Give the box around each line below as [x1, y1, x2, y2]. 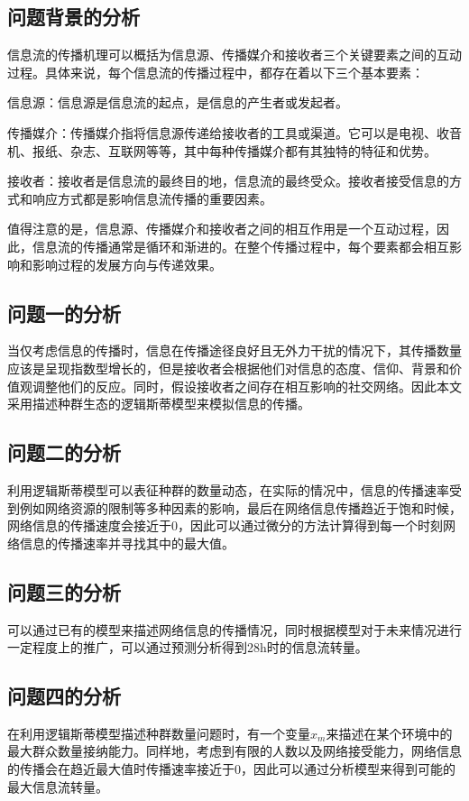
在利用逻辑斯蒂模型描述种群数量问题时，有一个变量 [7, 723, 310, 742]
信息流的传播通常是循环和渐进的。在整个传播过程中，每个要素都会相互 [32, 236, 449, 255]
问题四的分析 [7, 682, 121, 710]
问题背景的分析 [7, 3, 140, 31]
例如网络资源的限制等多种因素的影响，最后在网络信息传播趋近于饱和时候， [19, 498, 462, 517]
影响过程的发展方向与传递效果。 [32, 254, 222, 273]
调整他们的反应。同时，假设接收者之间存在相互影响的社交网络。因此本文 [32, 376, 462, 395]
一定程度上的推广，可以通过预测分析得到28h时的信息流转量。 [7, 638, 368, 657]
